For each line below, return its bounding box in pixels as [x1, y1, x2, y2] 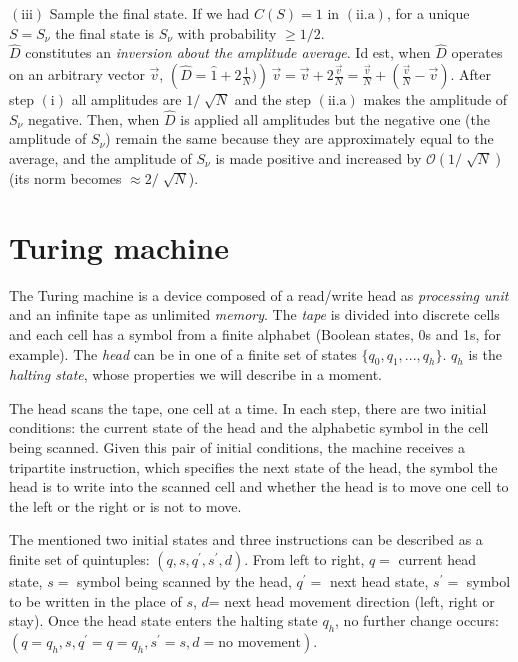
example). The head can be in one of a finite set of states [9, 343, 357, 364]
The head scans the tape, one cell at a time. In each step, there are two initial [9, 397, 487, 418]
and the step [234, 89, 312, 109]
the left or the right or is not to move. [9, 495, 242, 516]
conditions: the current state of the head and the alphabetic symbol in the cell [9, 417, 489, 438]
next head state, [329, 571, 429, 592]
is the [468, 343, 502, 364]
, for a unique [386, 3, 470, 23]
